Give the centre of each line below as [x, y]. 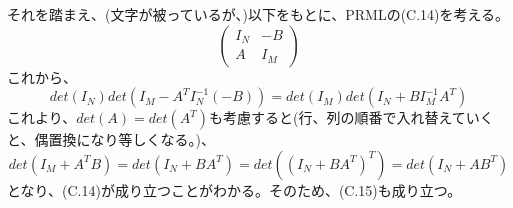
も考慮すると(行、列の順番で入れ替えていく [351, 117]
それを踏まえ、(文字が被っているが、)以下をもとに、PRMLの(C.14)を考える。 [258, 14]
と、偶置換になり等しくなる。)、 [111, 139]
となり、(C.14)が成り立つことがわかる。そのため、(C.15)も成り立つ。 [234, 189]
